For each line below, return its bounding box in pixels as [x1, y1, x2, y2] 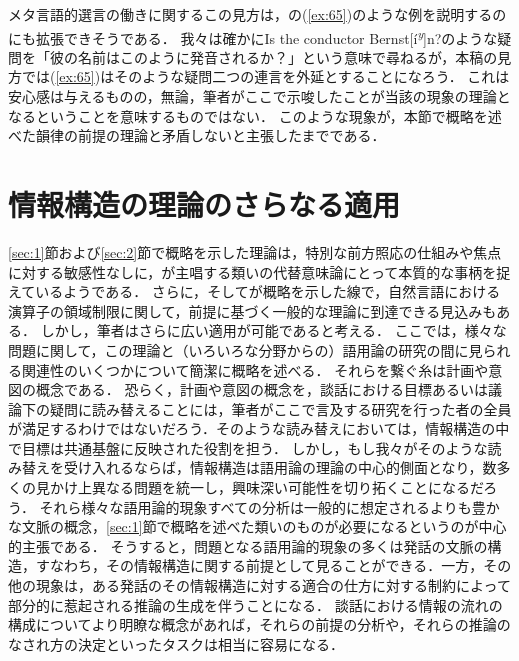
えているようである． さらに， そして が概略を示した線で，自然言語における [8, 281, 501, 302]
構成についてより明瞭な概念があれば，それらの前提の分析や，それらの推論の [8, 614, 511, 635]
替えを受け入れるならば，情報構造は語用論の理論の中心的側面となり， [21, 457, 483, 478]
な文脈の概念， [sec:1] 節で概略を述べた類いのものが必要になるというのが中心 [8, 516, 507, 537]
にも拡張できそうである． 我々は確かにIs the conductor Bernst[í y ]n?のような [8, 24, 498, 48]
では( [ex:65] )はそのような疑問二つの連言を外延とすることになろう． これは [21, 66, 510, 87]
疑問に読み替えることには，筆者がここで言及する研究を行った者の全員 [49, 398, 512, 419]
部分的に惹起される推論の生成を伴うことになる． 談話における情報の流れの [8, 594, 503, 615]
